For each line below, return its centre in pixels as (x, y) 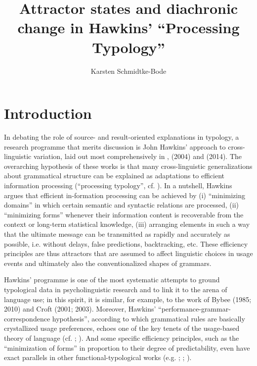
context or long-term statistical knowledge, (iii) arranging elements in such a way (127, 224)
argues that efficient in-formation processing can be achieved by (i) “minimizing (125, 195)
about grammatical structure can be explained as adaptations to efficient (114, 176)
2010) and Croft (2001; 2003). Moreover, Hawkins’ (80, 309)
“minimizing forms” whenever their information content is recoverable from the (124, 214)
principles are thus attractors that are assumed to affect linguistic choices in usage (128, 253)
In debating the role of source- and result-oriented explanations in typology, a (122, 137)
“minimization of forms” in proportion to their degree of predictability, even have (127, 347)
